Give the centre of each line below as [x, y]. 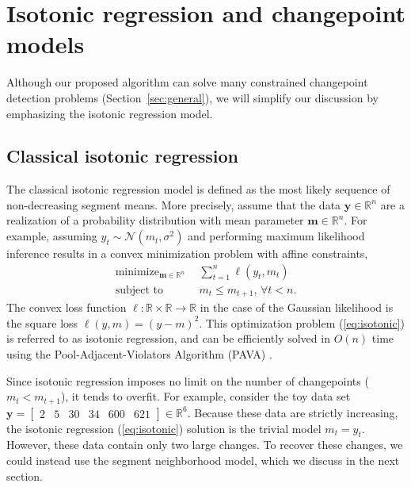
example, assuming [52, 236]
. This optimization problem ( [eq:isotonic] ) [302, 322]
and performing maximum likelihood [276, 236]
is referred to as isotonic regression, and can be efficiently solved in [168, 338]
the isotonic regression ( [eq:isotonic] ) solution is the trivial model [164, 428]
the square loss [42, 322]
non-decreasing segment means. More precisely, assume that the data [174, 204]
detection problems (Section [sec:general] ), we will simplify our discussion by [192, 97]
